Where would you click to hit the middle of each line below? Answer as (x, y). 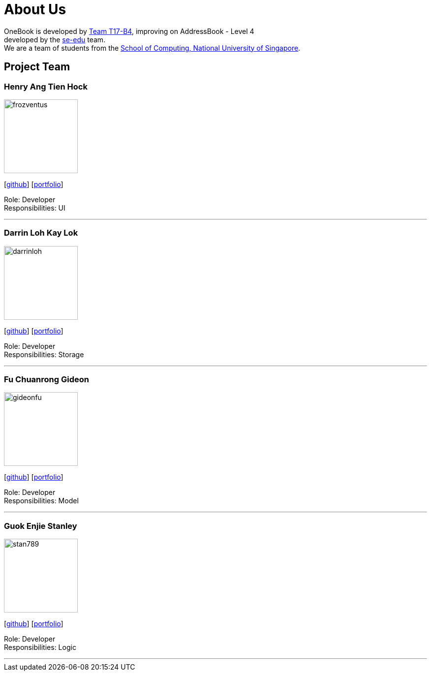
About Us (35, 9)
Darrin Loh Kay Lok (41, 233)
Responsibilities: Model (41, 501)
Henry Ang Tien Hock (46, 86)
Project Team (37, 67)
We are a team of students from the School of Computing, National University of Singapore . (152, 48)
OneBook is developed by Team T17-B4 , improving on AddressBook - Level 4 (129, 31)
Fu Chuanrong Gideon (46, 380)
